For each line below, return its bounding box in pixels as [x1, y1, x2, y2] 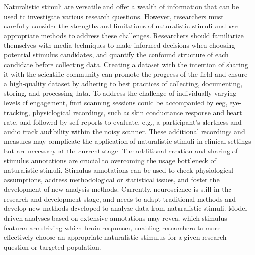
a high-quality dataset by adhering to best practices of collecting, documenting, [4, 78, 243, 88]
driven [4, 213, 23, 223]
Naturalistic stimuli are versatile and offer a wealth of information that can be [4, 1, 239, 11]
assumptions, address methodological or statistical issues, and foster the [4, 174, 220, 184]
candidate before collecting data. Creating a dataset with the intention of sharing [4, 59, 248, 69]
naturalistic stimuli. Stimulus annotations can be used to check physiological [4, 165, 233, 175]
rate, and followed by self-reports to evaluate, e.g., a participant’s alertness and [4, 117, 242, 127]
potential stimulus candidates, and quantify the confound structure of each [4, 49, 229, 59]
